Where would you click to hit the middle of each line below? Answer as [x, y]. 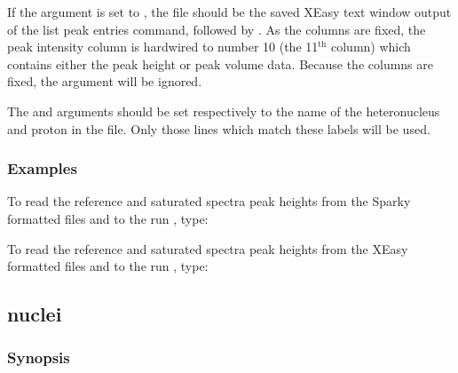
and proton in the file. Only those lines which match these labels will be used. [219, 128]
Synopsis [39, 357]
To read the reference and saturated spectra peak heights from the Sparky [209, 201]
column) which [371, 47]
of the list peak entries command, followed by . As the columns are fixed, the [217, 29]
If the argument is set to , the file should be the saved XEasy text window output [229, 12]
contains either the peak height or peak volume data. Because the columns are [221, 63]
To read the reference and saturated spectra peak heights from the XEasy [208, 248]
